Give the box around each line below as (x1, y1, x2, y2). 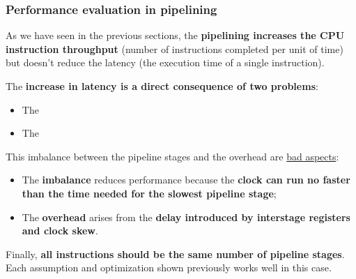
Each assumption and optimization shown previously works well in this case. (6, 260, 332, 275)
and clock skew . (22, 223, 98, 238)
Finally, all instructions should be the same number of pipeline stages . (6, 246, 345, 261)
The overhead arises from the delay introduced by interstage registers (22, 209, 350, 224)
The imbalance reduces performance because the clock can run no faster (22, 172, 350, 187)
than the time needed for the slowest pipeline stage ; (22, 186, 277, 200)
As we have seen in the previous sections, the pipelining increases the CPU (6, 28, 345, 43)
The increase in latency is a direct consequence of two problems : (6, 79, 318, 93)
